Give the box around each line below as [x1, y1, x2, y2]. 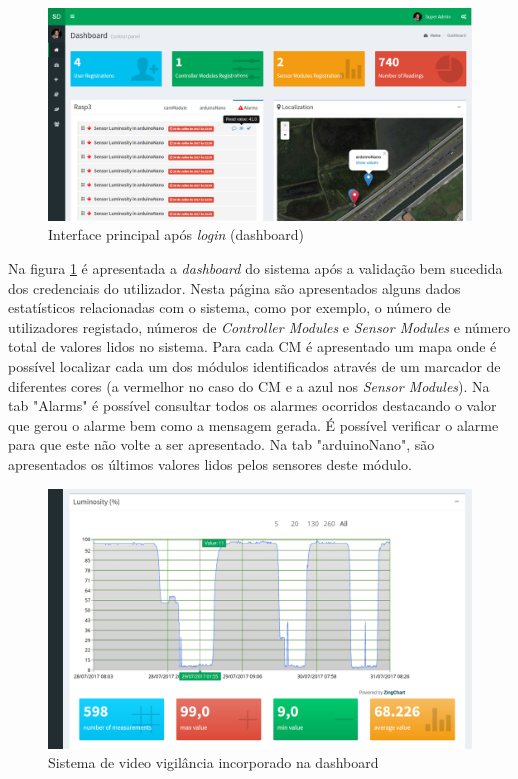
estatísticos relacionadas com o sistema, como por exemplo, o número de [8, 297, 451, 318]
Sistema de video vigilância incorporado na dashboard [48, 752, 379, 773]
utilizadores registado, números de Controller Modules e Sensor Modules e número [8, 316, 511, 337]
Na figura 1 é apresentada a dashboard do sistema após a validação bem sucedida [8, 258, 503, 279]
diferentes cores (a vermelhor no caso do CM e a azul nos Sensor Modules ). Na [8, 375, 490, 396]
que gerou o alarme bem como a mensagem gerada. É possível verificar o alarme [8, 414, 499, 435]
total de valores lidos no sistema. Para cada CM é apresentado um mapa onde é [8, 336, 497, 357]
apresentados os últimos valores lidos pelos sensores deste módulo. [8, 453, 412, 474]
